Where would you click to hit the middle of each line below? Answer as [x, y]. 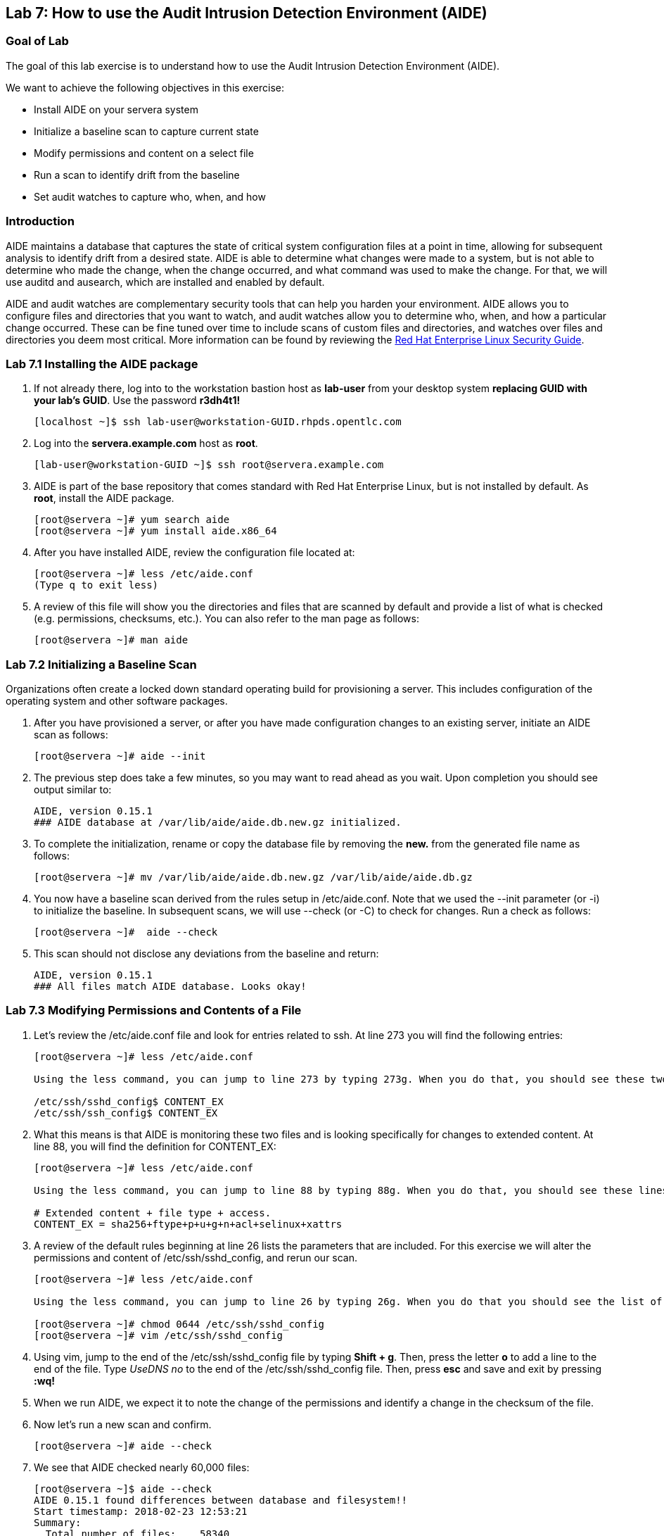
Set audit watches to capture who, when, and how [150, 196]
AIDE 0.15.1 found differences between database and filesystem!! [221, 1500]
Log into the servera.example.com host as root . [146, 443]
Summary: [58, 1522]
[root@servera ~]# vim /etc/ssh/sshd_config [159, 1335]
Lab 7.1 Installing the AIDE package [102, 364]
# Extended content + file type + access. [153, 1213]
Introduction [40, 221]
